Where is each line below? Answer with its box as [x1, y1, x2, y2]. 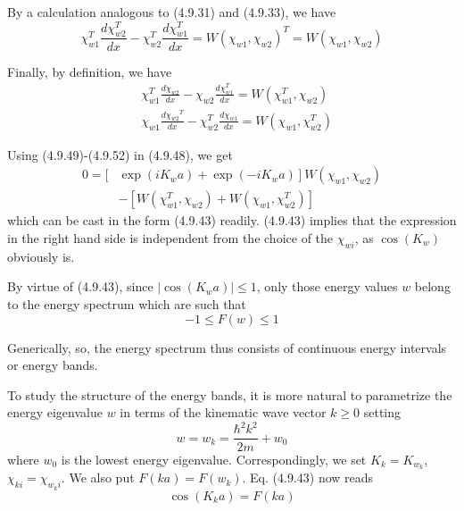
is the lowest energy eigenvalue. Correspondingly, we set [61, 449, 367, 468]
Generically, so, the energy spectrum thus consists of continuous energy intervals [7, 338, 447, 356]
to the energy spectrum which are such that [7, 295, 246, 314]
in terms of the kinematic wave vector [120, 403, 327, 422]
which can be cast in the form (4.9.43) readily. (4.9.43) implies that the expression [7, 211, 457, 230]
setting [363, 403, 402, 422]
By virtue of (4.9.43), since [7, 277, 153, 296]
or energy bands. [7, 356, 98, 374]
